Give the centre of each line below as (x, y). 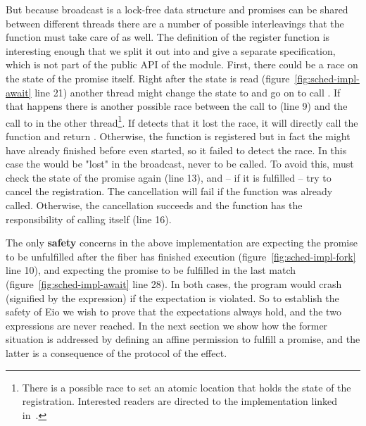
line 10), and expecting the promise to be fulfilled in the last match (151, 270)
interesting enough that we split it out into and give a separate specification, (171, 50)
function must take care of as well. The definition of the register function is (168, 37)
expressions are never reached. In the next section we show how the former (167, 325)
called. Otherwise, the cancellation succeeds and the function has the (154, 205)
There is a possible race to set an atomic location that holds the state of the (187, 387)
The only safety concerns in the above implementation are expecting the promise (182, 243)
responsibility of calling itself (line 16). (89, 219)
